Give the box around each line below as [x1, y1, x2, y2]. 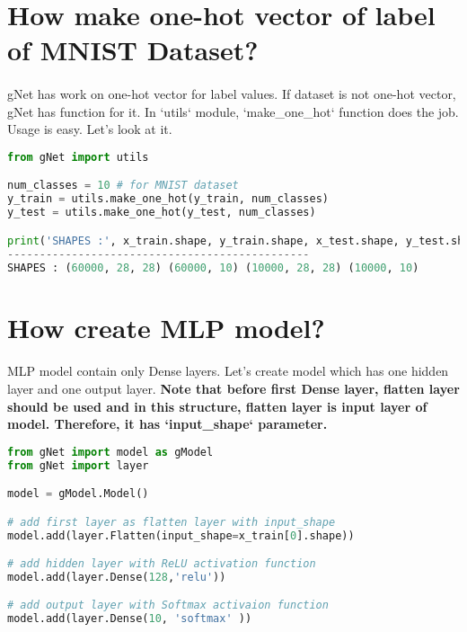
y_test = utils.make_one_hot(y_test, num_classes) [7, 206, 316, 219]
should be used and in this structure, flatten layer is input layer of [7, 396, 427, 415]
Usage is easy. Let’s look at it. [7, 120, 172, 138]
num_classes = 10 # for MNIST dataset [7, 179, 239, 192]
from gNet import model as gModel [7, 445, 214, 458]
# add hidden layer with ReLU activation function [7, 557, 316, 571]
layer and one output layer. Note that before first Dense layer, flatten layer [7, 378, 460, 397]
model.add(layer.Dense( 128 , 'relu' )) [7, 570, 226, 583]
